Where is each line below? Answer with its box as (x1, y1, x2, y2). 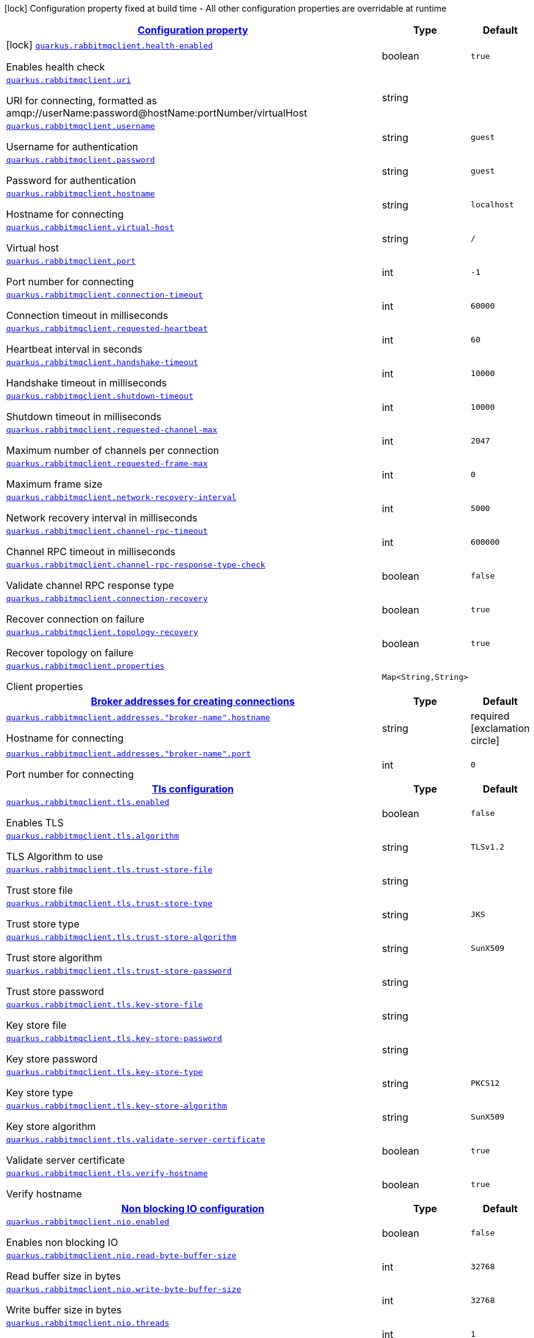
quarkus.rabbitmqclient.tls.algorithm (6, 831, 179, 840)
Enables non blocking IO (6, 1236, 118, 1248)
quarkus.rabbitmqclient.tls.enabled (6, 798, 170, 807)
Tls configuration (151, 783, 234, 795)
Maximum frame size (6, 478, 103, 490)
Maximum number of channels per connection (6, 444, 219, 456)
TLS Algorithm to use (6, 850, 104, 863)
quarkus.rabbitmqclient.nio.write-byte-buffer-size (6, 1285, 242, 1294)
